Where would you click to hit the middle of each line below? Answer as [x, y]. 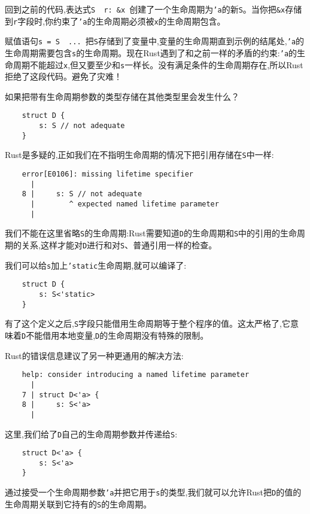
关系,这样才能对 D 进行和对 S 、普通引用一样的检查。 [119, 245]
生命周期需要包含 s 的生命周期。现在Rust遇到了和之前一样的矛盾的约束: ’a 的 [151, 52]
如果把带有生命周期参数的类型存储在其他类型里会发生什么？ [122, 96]
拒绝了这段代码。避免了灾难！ [63, 76]
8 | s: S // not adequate [82, 194]
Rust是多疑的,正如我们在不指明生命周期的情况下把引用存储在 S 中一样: [139, 155]
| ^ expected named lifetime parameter [124, 204]
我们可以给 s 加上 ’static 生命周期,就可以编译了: [96, 265]
